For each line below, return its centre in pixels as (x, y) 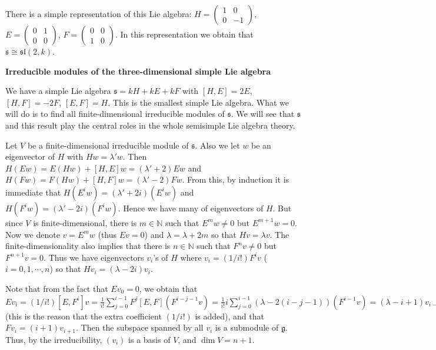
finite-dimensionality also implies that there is (88, 246)
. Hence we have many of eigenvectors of (191, 208)
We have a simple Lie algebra (58, 91)
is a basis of (149, 339)
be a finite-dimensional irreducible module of (108, 145)
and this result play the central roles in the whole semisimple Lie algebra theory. (150, 125)
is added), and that (229, 316)
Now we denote (33, 234)
